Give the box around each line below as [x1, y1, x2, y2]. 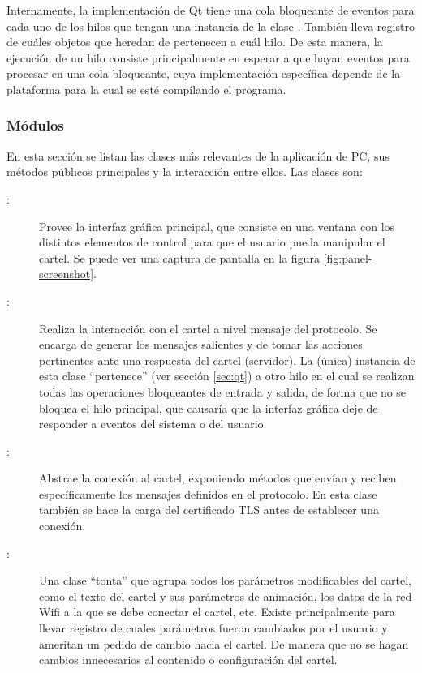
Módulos [6, 115, 64, 135]
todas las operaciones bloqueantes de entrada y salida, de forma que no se [39, 383, 407, 400]
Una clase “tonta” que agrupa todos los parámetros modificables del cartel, [39, 572, 412, 589]
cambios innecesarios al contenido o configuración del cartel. [39, 651, 338, 668]
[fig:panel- [323, 249, 372, 266]
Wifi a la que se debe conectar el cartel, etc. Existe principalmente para [39, 603, 395, 620]
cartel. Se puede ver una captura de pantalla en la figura [39, 249, 320, 266]
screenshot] [39, 265, 94, 282]
